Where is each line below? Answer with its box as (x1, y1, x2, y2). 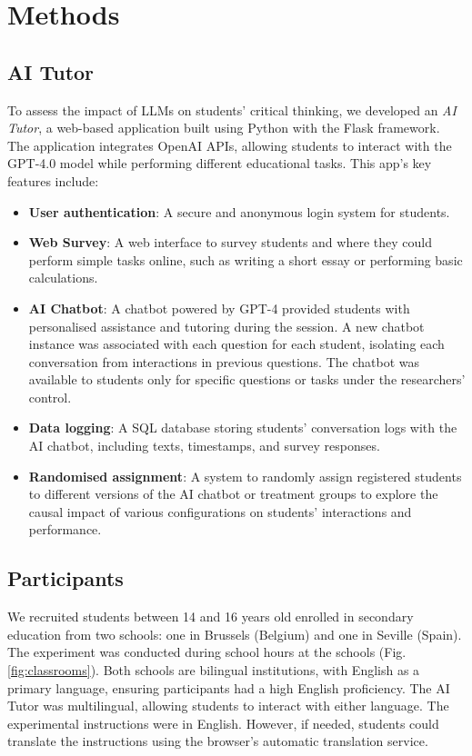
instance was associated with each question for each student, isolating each (28, 334, 445, 353)
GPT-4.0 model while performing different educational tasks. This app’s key (7, 154, 432, 173)
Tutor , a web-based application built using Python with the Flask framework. (7, 118, 440, 137)
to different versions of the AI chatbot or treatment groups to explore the (28, 484, 438, 503)
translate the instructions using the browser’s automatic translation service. (7, 731, 428, 751)
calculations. (28, 268, 98, 287)
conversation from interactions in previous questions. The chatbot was (28, 352, 419, 371)
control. (28, 387, 72, 406)
